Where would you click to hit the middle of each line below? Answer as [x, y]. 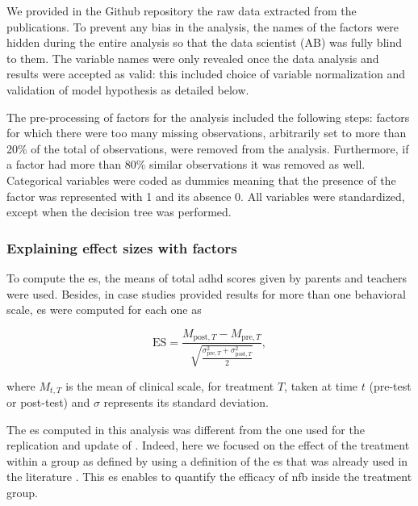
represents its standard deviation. [186, 402]
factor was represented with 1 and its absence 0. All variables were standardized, [206, 196]
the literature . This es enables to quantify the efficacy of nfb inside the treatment [209, 477]
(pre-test [390, 385]
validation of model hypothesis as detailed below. [128, 89]
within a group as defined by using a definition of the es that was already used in [207, 460]
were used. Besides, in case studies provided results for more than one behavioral [206, 293]
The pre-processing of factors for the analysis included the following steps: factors [208, 117]
